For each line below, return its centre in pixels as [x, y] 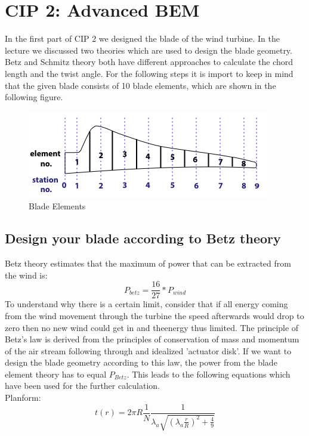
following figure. [34, 97]
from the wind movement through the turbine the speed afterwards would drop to [154, 315]
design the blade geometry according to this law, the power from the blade [141, 362]
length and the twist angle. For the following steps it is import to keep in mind [149, 73]
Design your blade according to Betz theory [143, 238]
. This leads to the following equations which [208, 374]
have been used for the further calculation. [82, 386]
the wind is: [26, 275]
